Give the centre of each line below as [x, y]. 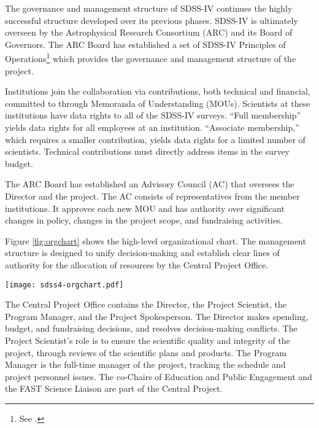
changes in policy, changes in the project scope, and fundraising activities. [144, 220]
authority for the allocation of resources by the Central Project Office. [137, 264]
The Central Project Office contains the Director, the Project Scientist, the [146, 304]
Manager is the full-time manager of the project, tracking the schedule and [145, 364]
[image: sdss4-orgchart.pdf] [64, 285]
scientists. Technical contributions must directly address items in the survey [147, 151]
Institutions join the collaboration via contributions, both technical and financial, [158, 91]
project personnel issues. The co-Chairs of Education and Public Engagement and [159, 376]
